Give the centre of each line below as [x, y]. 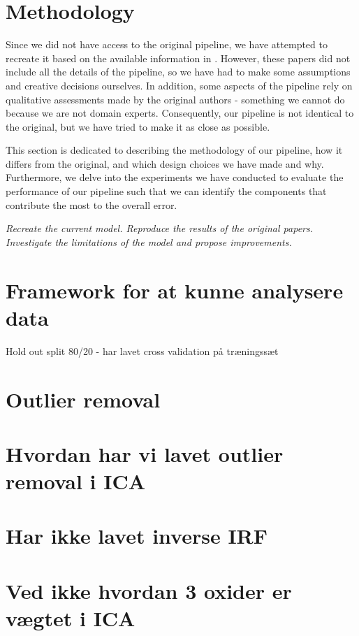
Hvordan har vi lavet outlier [145, 453]
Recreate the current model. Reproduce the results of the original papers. [160, 228]
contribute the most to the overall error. [91, 204]
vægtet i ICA [71, 618]
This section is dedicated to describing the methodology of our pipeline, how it [174, 150]
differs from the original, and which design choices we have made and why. [165, 163]
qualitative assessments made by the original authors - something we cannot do [175, 99]
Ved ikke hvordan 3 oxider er [149, 590]
